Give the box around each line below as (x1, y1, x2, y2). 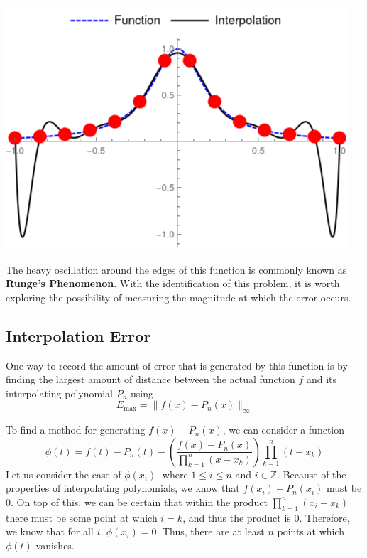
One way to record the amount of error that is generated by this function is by (6, 358, 348, 372)
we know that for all (6, 524, 94, 539)
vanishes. (35, 537, 75, 552)
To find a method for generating (6, 422, 146, 437)
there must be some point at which (6, 510, 158, 525)
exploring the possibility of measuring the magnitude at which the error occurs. (6, 289, 351, 304)
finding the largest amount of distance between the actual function (6, 372, 295, 387)
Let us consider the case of (6, 466, 121, 481)
